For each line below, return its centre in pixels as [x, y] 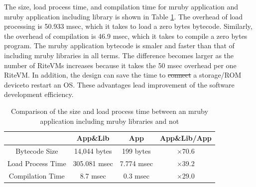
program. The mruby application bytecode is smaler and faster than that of [119, 46]
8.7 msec [93, 175]
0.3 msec [136, 175]
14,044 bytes [93, 150]
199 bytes [136, 150]
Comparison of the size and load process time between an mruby [109, 111]
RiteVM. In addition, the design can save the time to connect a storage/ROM [123, 75]
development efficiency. [39, 94]
